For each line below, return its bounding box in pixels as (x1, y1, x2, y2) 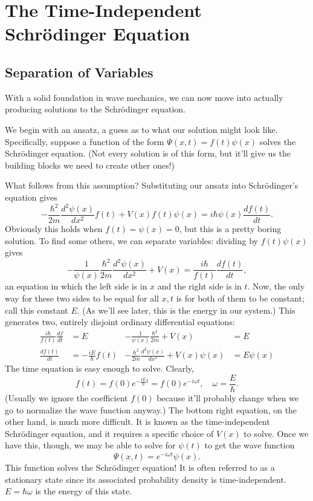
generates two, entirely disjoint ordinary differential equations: (5, 315, 235, 328)
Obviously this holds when (5, 222, 103, 235)
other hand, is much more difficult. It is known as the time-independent (5, 415, 270, 428)
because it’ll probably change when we (156, 391, 299, 404)
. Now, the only (247, 280, 305, 293)
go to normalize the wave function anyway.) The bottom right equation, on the (5, 403, 297, 416)
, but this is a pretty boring (179, 222, 282, 235)
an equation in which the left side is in (5, 280, 147, 293)
